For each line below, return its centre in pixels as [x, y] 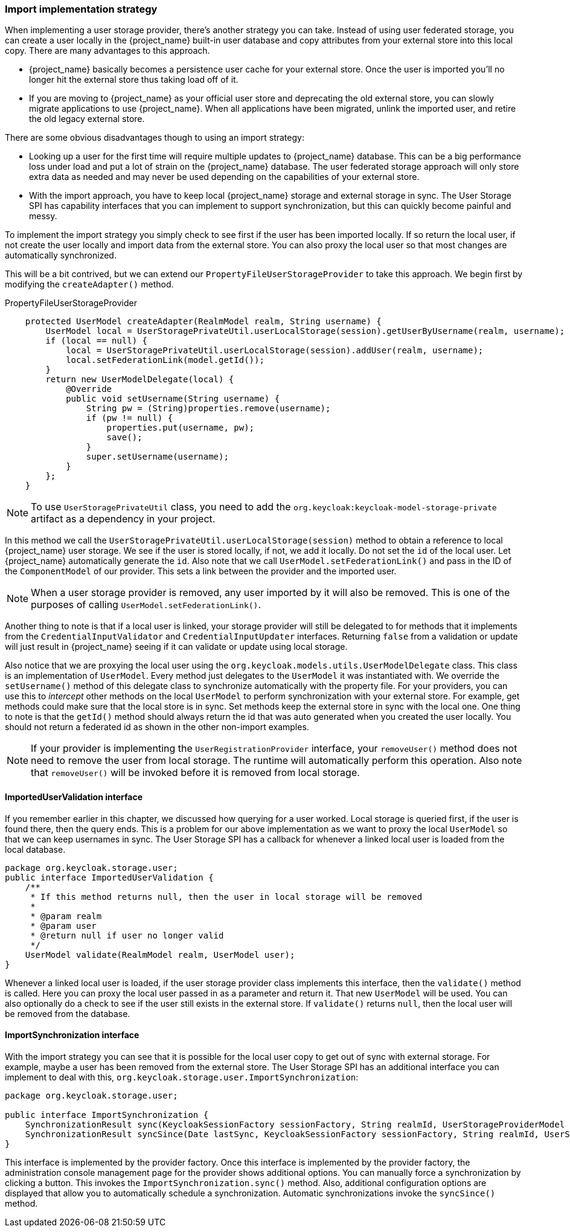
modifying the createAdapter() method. [89, 284]
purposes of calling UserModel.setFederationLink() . [146, 605]
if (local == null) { [97, 341]
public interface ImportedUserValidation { [109, 877]
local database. [35, 849]
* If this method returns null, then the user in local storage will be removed [226, 897]
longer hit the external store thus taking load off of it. [134, 80]
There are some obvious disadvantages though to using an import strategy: [155, 138]
